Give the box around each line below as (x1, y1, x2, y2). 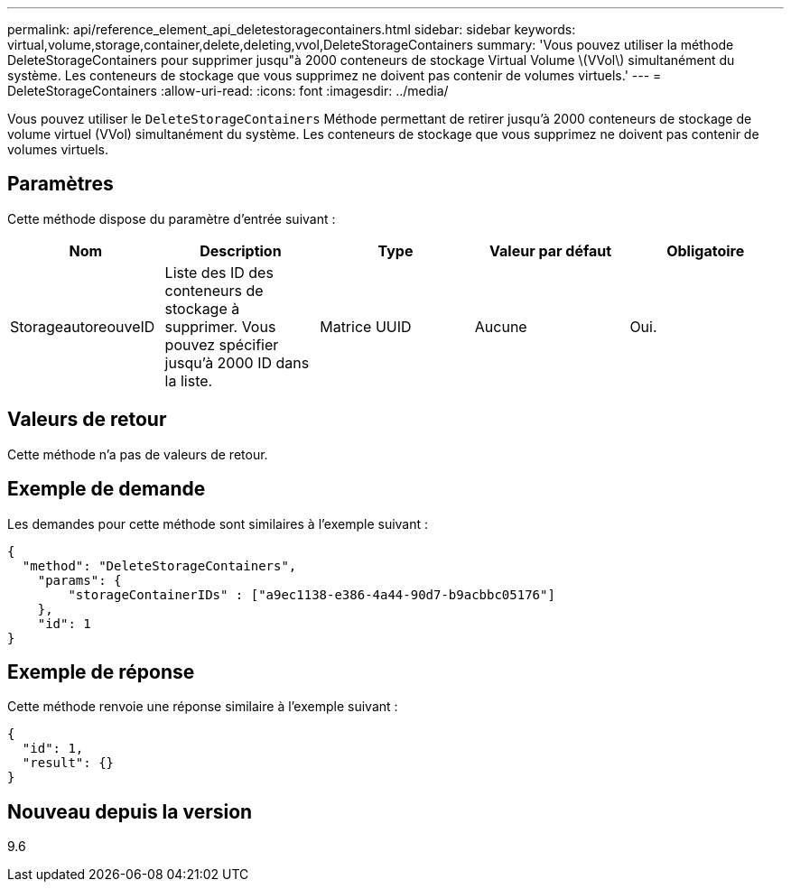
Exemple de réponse (7, 660, 195, 683)
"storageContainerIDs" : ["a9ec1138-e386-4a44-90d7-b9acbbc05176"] (68, 587, 555, 602)
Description (200, 241, 282, 260)
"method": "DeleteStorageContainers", (22, 558, 297, 573)
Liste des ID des (164, 263, 274, 282)
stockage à (164, 299, 240, 318)
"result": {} (22, 755, 115, 771)
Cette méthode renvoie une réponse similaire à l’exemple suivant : (7, 699, 398, 715)
